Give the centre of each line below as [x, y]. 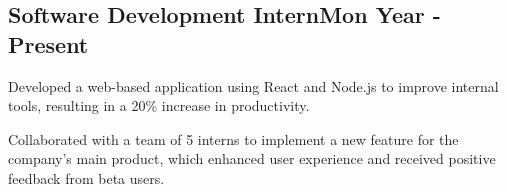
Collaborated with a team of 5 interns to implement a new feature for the [233, 138]
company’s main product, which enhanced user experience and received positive [252, 158]
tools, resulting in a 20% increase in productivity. [159, 105]
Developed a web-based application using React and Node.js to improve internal [253, 85]
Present [48, 43]
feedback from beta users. [86, 177]
